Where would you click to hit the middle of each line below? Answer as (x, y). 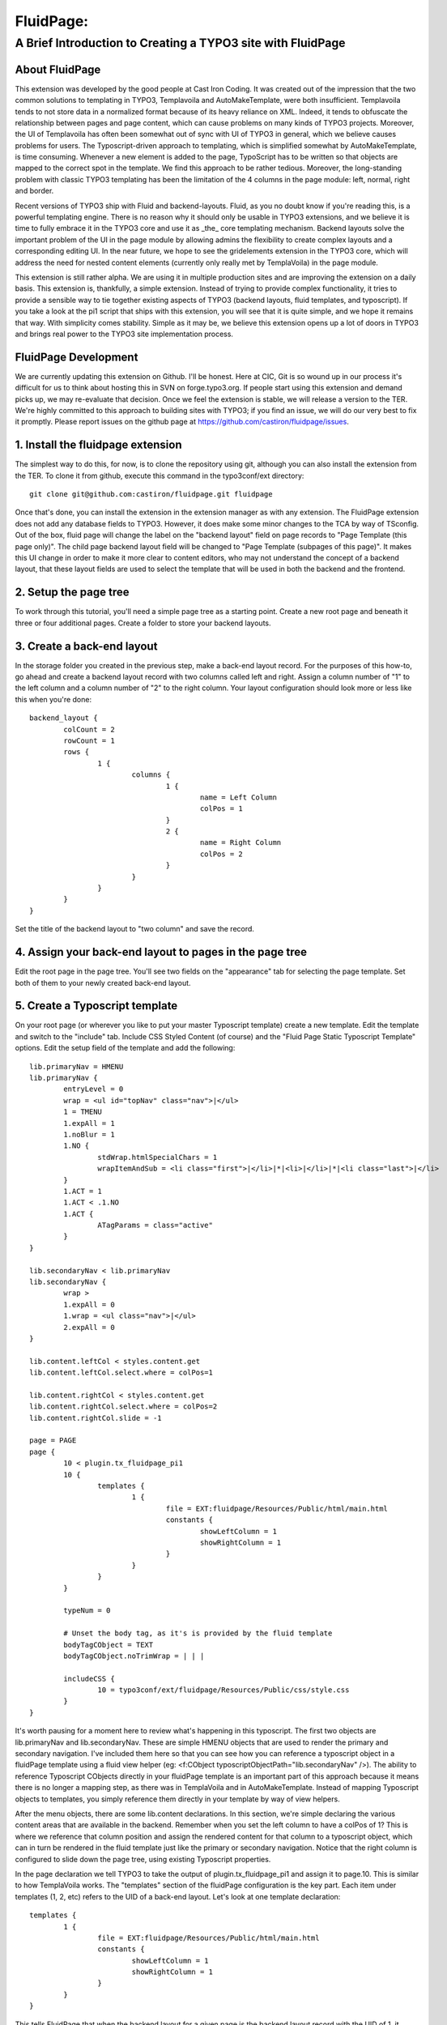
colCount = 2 (89, 729)
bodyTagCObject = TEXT (109, 1645)
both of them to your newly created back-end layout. (103, 983)
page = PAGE (53, 1441)
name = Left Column (238, 797)
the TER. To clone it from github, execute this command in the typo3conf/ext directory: (160, 475)
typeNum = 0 (87, 1611)
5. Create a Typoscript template (96, 1006)
